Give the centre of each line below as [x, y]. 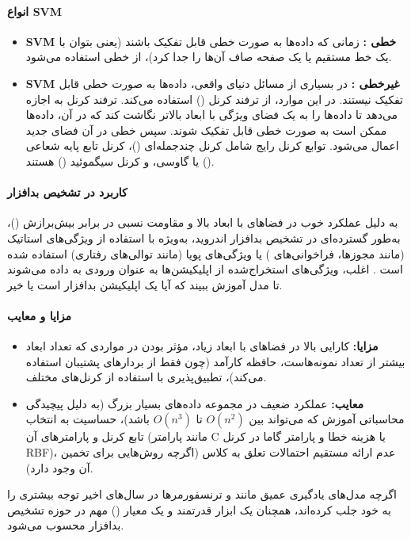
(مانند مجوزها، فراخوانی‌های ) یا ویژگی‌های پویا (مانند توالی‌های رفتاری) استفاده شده [206, 253]
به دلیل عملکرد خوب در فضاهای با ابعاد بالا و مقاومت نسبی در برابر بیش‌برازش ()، [203, 222]
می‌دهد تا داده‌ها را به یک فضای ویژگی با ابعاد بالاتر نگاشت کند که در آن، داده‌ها [212, 115]
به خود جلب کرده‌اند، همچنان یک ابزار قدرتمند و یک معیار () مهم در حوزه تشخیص [199, 509]
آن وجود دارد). [59, 467]
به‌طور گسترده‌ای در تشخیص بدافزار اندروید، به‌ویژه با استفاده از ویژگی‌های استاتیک [204, 237]
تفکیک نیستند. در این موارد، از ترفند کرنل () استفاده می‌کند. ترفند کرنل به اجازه [214, 99]
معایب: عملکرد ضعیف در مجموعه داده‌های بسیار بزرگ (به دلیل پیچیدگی [194, 403]
